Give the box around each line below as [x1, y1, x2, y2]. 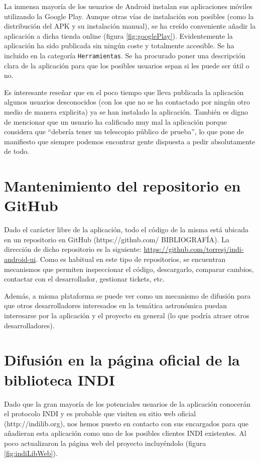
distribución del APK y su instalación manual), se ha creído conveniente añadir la [4, 21, 256, 31]
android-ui [4, 254, 36, 264]
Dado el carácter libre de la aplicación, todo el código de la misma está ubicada [4, 224, 248, 235]
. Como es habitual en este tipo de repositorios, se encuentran [36, 254, 226, 264]
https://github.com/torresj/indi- [144, 244, 244, 254]
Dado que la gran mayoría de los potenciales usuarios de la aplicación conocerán [4, 398, 251, 409]
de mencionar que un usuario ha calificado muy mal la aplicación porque [4, 116, 227, 127]
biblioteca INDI [4, 369, 115, 390]
